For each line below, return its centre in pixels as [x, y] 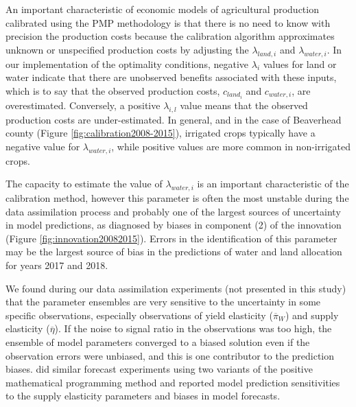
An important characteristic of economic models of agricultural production [162, 9]
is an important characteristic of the [273, 184]
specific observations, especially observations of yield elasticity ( [139, 315]
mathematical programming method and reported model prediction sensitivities [173, 382]
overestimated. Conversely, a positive [83, 105]
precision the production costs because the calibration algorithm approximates [170, 36]
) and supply [312, 315]
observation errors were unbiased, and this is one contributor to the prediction [170, 355]
